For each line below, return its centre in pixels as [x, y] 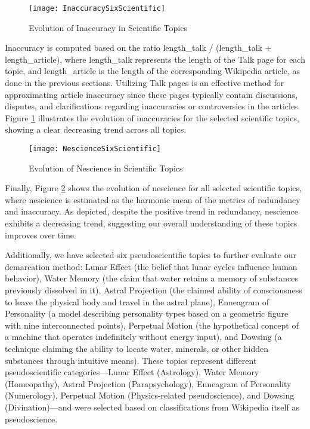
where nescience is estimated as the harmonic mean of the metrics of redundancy [153, 199]
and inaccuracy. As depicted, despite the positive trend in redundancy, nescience [151, 211]
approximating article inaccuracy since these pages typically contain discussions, [151, 94]
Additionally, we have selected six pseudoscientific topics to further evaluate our [151, 255]
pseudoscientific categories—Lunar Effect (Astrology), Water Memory [132, 372]
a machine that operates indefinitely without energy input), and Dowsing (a [143, 337]
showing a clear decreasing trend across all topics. [96, 129]
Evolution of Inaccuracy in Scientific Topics [108, 27]
